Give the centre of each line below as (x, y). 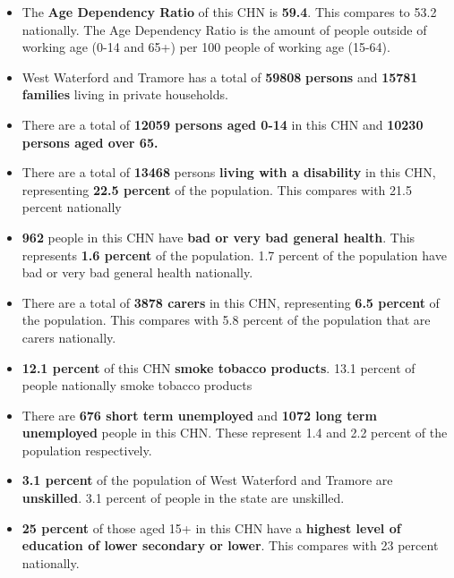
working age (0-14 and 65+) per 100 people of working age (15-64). (206, 47)
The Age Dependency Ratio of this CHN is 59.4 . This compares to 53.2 (229, 12)
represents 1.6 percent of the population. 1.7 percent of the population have (234, 255)
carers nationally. (69, 337)
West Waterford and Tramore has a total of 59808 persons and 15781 (220, 76)
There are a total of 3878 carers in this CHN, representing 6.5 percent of (231, 302)
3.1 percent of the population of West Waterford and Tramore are (207, 480)
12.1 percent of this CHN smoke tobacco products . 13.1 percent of (218, 367)
